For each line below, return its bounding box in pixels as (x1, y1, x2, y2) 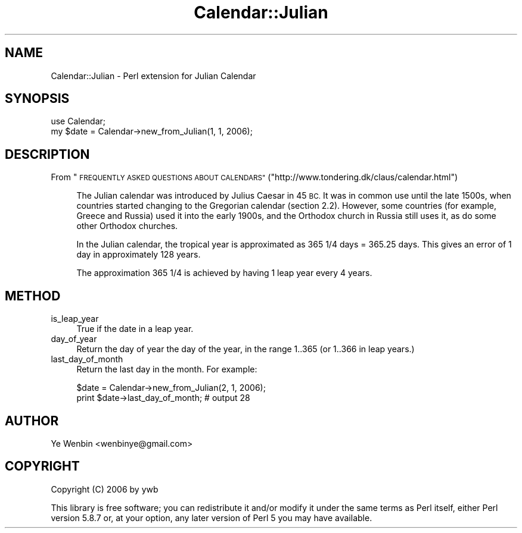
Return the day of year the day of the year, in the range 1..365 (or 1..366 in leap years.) (76, 344, 415, 355)
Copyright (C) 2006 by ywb (51, 484, 159, 494)
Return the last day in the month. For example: (76, 364, 257, 375)
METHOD (5, 288, 61, 303)
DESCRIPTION (5, 146, 90, 162)
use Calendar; (51, 116, 105, 127)
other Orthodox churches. (76, 221, 178, 231)
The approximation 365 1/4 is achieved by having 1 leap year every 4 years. (76, 268, 372, 278)
